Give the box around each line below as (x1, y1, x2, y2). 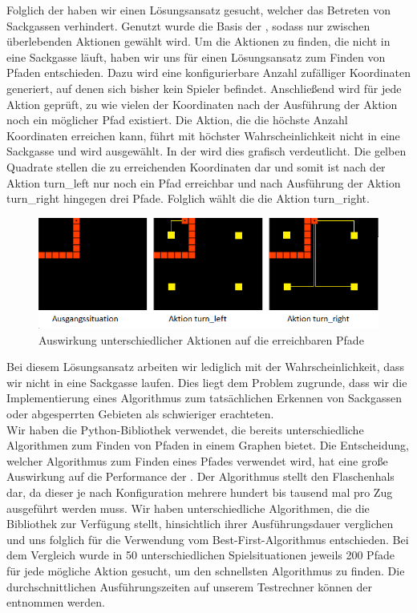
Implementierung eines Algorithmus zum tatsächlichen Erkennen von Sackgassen (6, 389, 403, 406)
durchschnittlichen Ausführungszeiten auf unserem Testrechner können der (6, 578, 373, 595)
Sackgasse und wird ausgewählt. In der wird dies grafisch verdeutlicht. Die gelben (6, 143, 407, 159)
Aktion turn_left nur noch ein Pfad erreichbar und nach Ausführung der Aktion (6, 174, 401, 191)
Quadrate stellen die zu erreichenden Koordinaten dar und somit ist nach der (6, 158, 386, 175)
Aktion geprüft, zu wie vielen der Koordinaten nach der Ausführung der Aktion (6, 95, 398, 112)
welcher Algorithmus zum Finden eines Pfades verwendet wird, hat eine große (6, 452, 388, 469)
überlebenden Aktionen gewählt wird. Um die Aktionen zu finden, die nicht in (6, 33, 391, 50)
